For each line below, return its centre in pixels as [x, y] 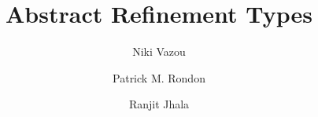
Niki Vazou [159, 51]
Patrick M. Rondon [159, 77]
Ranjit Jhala [159, 104]
